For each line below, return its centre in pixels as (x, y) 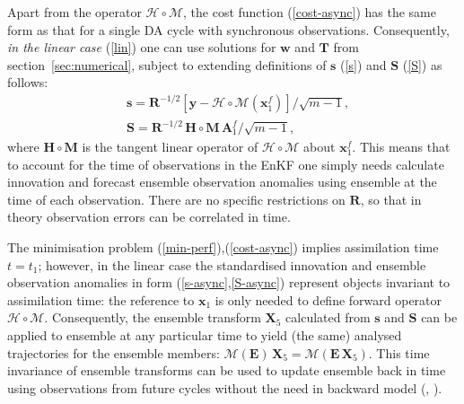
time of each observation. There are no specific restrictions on (176, 199)
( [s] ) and (363, 64)
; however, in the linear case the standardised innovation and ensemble (232, 264)
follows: (28, 82)
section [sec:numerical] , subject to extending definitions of (167, 64)
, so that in (391, 199)
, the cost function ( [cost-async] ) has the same (310, 12)
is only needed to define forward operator (328, 299)
